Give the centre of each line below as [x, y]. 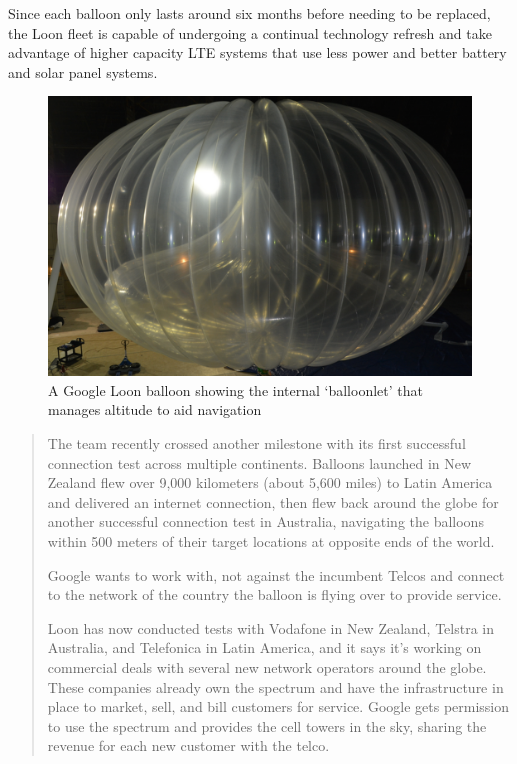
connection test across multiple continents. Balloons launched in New [259, 462]
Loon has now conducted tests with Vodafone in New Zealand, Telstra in [271, 627]
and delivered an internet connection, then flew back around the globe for [273, 501]
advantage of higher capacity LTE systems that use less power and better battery [257, 52]
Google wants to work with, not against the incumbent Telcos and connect [276, 574]
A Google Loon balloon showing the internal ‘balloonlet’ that [235, 389]
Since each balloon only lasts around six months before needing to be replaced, [249, 13]
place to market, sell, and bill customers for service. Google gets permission [278, 706]
